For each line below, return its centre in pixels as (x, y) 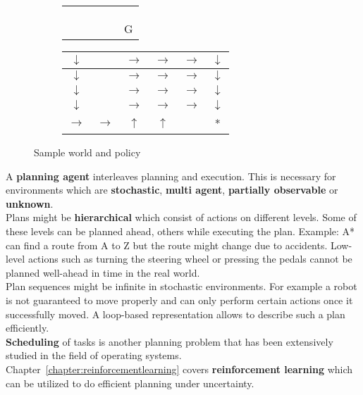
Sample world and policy (87, 152)
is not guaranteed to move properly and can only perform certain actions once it (179, 300)
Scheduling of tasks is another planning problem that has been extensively (170, 341)
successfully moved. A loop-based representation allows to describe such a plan (176, 314)
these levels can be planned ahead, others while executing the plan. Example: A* (180, 231)
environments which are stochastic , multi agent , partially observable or (172, 190)
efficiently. (27, 328)
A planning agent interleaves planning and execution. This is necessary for (171, 176)
